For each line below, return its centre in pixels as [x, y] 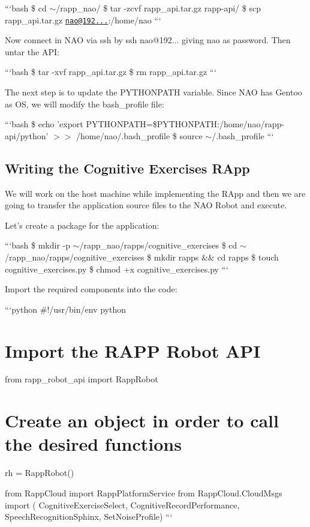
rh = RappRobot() [40, 473]
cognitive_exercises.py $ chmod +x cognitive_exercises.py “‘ [117, 269]
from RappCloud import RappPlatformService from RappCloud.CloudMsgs [144, 492]
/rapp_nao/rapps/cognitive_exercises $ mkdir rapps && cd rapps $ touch [142, 257]
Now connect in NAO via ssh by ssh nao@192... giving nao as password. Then [148, 40]
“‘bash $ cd [26, 8]
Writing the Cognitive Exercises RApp [127, 168]
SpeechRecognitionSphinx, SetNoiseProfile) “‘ [89, 516]
